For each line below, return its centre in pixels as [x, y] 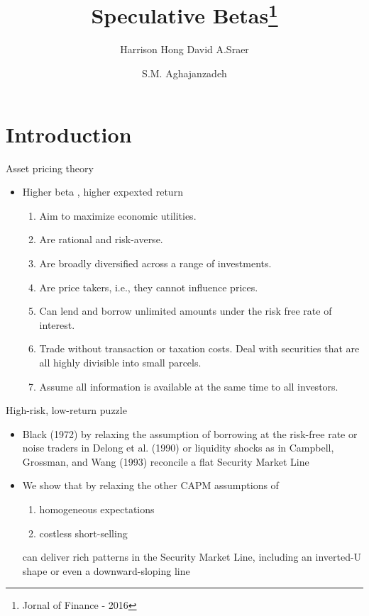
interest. [57, 324]
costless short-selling [83, 533]
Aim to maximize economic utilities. [118, 215]
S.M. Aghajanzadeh [184, 73]
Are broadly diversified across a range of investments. [155, 263]
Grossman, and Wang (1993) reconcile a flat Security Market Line [166, 461]
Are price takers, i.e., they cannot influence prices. [149, 287]
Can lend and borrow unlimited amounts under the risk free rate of [186, 311]
